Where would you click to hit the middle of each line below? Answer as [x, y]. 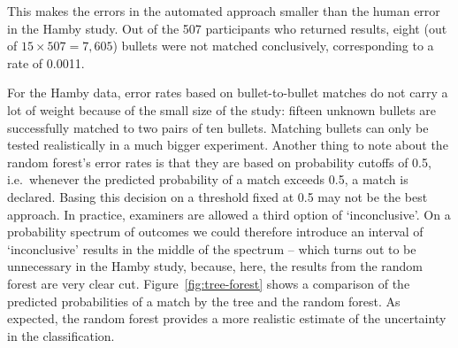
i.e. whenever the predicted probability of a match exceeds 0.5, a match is [208, 179]
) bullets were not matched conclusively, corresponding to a [273, 46]
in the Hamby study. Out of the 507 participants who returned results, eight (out [227, 28]
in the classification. [61, 335]
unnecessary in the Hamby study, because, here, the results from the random [215, 266]
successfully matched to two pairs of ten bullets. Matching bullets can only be [218, 127]
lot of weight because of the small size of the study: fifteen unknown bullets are [221, 109]
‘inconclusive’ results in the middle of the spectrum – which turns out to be [212, 248]
